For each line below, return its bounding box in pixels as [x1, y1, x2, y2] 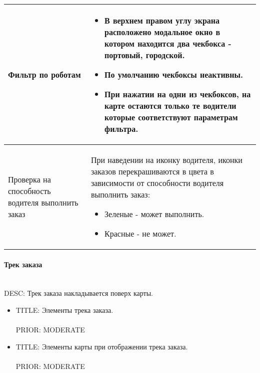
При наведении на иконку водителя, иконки [90, 154, 242, 165]
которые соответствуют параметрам [104, 111, 238, 123]
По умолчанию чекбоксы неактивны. [104, 69, 243, 80]
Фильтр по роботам [8, 69, 81, 80]
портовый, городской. [104, 49, 185, 61]
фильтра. [104, 123, 138, 134]
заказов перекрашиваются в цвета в [90, 165, 214, 177]
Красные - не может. [104, 228, 176, 239]
